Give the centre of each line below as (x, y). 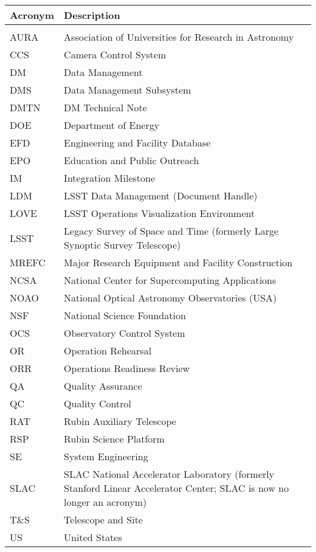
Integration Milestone (110, 178)
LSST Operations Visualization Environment (160, 213)
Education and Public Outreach (132, 160)
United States (93, 537)
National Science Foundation (125, 315)
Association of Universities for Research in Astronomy (179, 37)
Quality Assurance (103, 386)
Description (92, 15)
